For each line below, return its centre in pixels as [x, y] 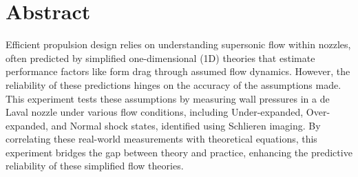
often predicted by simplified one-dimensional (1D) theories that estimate [160, 58]
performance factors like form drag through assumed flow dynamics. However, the [178, 71]
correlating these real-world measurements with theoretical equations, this [161, 139]
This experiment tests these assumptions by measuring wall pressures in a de [168, 98]
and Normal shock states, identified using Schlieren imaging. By [186, 125]
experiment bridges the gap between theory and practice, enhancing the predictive [179, 152]
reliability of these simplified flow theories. [95, 166]
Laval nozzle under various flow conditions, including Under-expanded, [155, 112]
